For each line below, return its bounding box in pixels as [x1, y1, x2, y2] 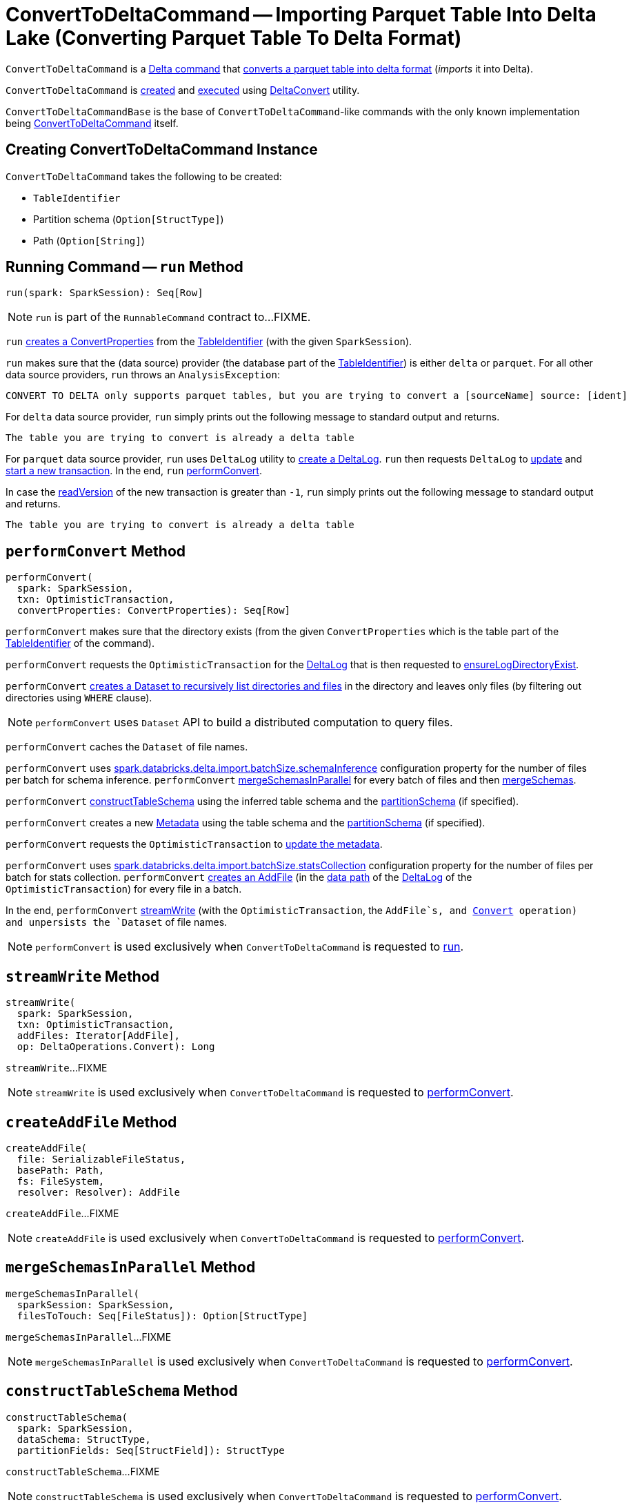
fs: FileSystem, [17, 1175, 105, 1187]
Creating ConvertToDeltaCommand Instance [6, 141, 318, 159]
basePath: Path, [17, 1164, 105, 1176]
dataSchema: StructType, [17, 1433, 151, 1445]
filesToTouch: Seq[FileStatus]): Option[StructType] [17, 1310, 308, 1321]
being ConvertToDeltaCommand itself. [6, 117, 179, 129]
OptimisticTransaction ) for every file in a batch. [6, 883, 242, 895]
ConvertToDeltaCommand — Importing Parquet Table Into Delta [6, 3, 597, 26]
